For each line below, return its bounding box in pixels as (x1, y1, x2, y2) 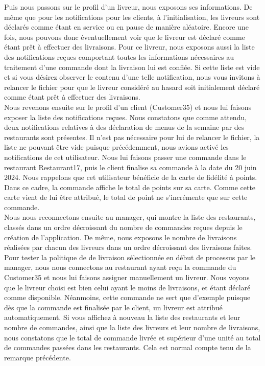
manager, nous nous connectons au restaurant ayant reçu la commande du (4, 262, 236, 272)
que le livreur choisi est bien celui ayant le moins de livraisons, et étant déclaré (4, 282, 251, 292)
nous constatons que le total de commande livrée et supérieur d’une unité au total (4, 332, 261, 342)
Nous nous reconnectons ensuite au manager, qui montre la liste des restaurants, (4, 212, 256, 222)
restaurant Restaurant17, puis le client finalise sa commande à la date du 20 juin (4, 162, 257, 172)
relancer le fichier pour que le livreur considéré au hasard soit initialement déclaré (4, 81, 260, 92)
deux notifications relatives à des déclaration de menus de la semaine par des (4, 122, 245, 132)
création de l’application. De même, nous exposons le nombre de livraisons (4, 232, 237, 242)
